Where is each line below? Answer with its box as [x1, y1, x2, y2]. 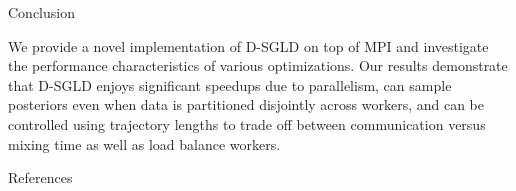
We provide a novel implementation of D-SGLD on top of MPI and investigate [8, 35, 489, 56]
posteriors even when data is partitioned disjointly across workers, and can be [8, 94, 484, 115]
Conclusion [8, 2, 75, 22]
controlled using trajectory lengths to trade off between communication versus [8, 113, 486, 134]
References [8, 167, 73, 188]
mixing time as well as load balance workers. [8, 133, 281, 154]
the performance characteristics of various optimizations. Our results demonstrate [8, 55, 508, 76]
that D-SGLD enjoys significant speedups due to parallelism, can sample [8, 74, 452, 95]
